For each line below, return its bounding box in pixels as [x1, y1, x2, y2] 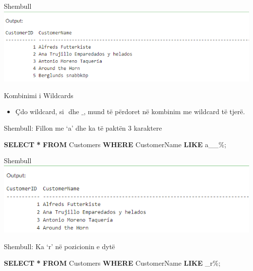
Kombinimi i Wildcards [4, 90, 73, 100]
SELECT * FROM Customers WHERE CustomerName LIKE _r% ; [4, 257, 220, 268]
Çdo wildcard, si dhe [15, 106, 79, 117]
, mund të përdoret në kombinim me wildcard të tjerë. [83, 106, 245, 117]
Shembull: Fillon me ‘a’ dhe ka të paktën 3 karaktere [4, 123, 162, 133]
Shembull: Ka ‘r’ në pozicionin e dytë [4, 241, 115, 251]
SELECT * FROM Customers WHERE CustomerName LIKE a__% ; [4, 139, 226, 149]
